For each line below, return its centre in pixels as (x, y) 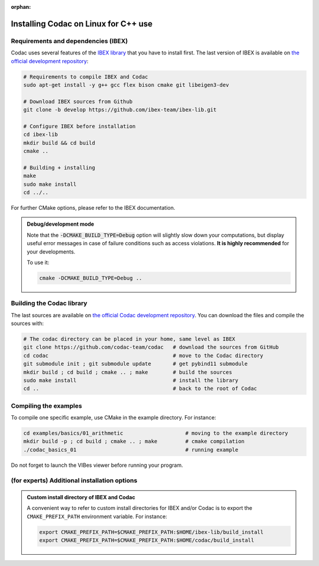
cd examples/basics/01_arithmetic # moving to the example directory (156, 433)
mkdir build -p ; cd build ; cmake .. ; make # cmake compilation (134, 441)
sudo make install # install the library (131, 380)
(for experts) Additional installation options (74, 480)
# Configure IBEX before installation (79, 126)
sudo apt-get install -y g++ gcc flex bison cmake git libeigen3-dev (126, 85)
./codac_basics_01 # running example (131, 450)
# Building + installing (59, 167)
